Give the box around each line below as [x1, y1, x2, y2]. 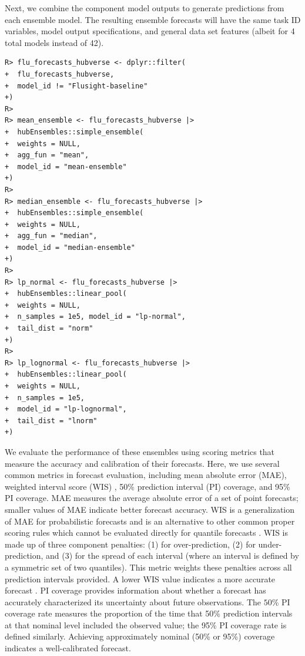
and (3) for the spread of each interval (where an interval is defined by [46, 549, 299, 562]
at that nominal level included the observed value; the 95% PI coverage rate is [5, 618, 287, 631]
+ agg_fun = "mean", [5, 151, 89, 160]
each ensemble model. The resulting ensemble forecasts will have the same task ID [5, 13, 301, 25]
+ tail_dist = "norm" [5, 324, 93, 333]
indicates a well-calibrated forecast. [5, 642, 131, 654]
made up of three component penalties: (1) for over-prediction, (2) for [5, 538, 256, 550]
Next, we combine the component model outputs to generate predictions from [5, 2, 284, 14]
